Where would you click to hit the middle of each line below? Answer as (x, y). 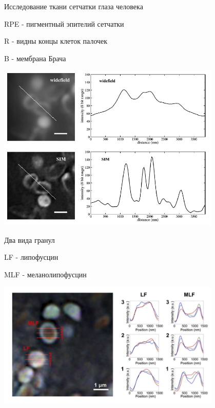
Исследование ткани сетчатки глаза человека (74, 6)
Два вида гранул (30, 240)
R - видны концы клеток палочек (56, 41)
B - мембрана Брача (35, 58)
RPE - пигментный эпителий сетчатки (64, 23)
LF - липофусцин (31, 257)
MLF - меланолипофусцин (45, 274)
